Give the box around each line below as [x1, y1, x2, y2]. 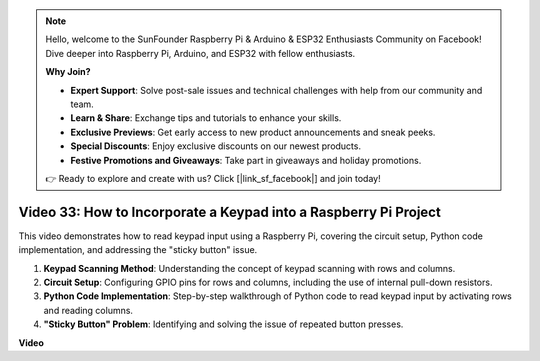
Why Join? [45, 66, 91, 78]
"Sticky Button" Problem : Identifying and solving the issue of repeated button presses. [43, 318, 404, 330]
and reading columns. [43, 304, 134, 316]
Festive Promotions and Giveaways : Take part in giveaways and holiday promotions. [70, 154, 422, 166]
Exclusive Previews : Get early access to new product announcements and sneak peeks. [70, 126, 436, 138]
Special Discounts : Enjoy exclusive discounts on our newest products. [70, 140, 362, 152]
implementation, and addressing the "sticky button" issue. [18, 244, 258, 256]
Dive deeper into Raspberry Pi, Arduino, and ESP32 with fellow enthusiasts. [45, 47, 356, 59]
